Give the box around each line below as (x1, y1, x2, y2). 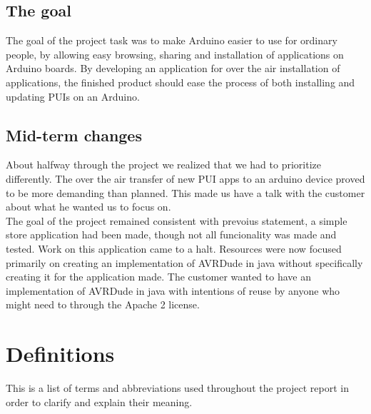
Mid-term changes (6, 123, 142, 146)
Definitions (6, 339, 115, 368)
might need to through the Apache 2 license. (6, 297, 200, 312)
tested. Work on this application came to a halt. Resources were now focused (6, 241, 342, 256)
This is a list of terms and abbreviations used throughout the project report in (6, 380, 350, 395)
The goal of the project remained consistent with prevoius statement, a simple (6, 213, 347, 228)
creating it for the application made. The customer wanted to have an (6, 269, 311, 284)
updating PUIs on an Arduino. (6, 89, 140, 103)
